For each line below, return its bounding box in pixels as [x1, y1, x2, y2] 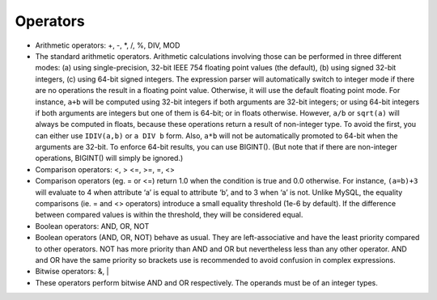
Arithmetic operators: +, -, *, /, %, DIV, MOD [35, 40, 180, 50]
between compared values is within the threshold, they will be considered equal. [35, 210, 303, 220]
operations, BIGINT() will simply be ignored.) [35, 154, 184, 163]
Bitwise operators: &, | [35, 267, 109, 277]
